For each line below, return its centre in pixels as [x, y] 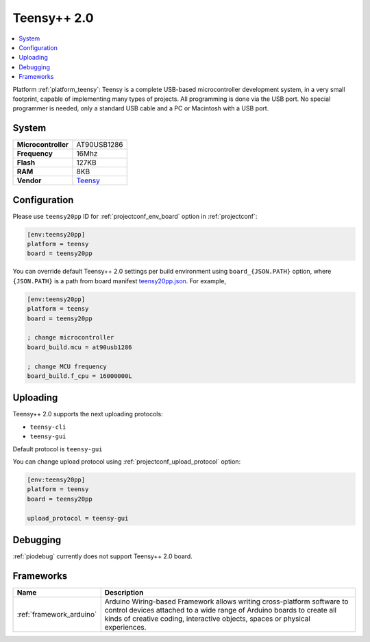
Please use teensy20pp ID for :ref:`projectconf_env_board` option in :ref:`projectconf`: [135, 216]
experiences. [125, 627]
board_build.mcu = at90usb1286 [80, 347]
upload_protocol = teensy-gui [78, 518]
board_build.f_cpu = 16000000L [80, 376]
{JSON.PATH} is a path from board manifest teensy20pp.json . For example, [119, 281]
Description [124, 592]
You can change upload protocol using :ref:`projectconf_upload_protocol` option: [127, 462]
